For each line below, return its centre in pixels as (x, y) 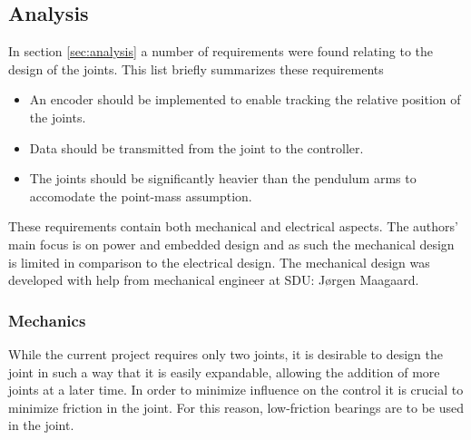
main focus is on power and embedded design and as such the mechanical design (231, 244)
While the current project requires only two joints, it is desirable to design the (226, 353)
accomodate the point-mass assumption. (141, 196)
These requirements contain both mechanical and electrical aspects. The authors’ (233, 226)
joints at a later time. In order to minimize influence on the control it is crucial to (236, 390)
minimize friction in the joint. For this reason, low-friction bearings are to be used (236, 407)
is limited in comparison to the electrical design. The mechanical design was (219, 262)
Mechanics (47, 320)
